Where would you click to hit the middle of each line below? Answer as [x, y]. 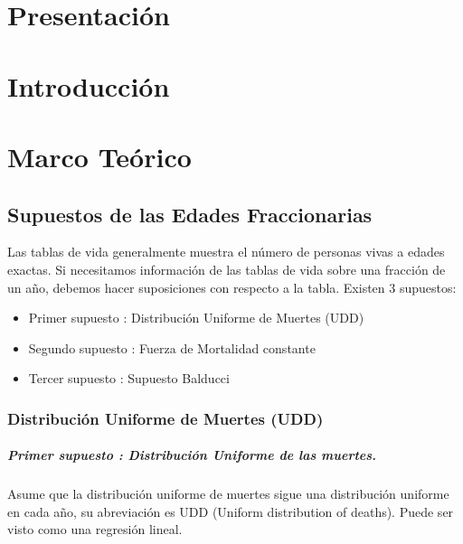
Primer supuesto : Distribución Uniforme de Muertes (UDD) [196, 318]
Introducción [89, 85]
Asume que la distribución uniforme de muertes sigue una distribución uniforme [228, 494]
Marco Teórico [99, 156]
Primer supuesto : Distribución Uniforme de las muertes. [192, 455]
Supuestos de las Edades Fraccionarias [190, 214]
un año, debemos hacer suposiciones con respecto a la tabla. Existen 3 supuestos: [232, 287]
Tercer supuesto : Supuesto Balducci [129, 378]
